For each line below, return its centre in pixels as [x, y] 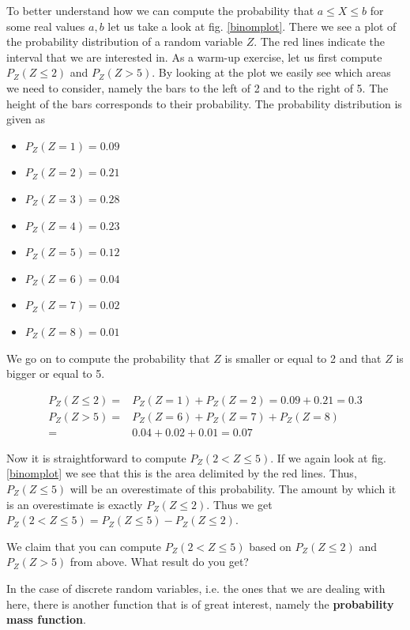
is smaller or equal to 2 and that [303, 358]
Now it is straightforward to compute [96, 457]
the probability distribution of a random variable [124, 41]
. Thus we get [239, 504]
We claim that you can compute [84, 546]
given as [26, 119]
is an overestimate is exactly [75, 504]
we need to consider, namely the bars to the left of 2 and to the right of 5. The [197, 87]
